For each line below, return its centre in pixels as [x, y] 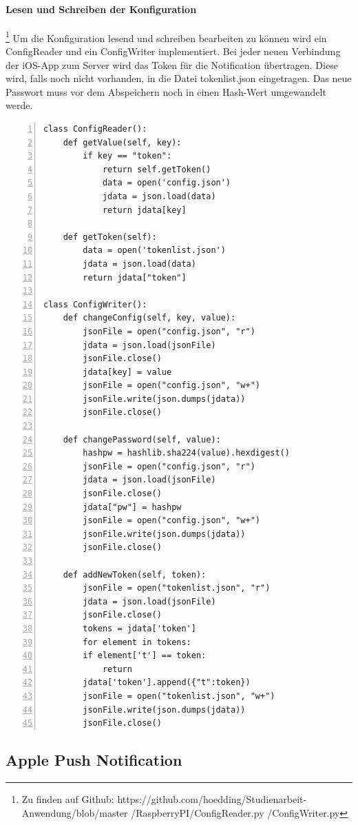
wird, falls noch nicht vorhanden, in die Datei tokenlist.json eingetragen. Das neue [179, 78]
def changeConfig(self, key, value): [149, 318]
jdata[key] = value [127, 372]
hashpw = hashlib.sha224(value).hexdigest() [186, 453]
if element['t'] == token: [145, 656]
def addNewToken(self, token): [135, 574]
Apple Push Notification [94, 760]
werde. [19, 105]
